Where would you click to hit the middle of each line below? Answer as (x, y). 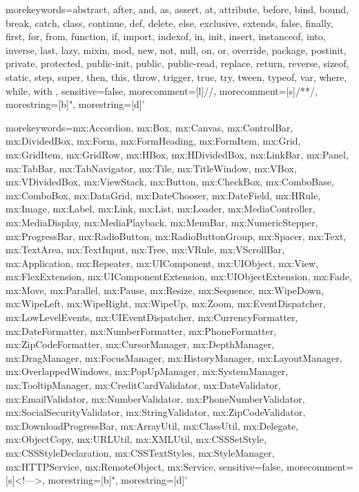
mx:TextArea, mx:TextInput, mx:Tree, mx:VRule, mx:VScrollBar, (145, 249)
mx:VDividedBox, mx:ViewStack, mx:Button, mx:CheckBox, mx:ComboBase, (170, 182)
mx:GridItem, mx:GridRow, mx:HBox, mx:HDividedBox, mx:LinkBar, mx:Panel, (177, 154)
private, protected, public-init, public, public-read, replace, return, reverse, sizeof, (177, 63)
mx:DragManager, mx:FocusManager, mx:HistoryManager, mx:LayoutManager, (174, 357)
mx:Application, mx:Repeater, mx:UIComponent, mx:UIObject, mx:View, (162, 263)
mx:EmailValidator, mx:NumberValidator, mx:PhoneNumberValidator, (155, 398)
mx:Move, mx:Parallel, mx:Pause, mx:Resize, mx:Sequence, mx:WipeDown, (165, 290)
